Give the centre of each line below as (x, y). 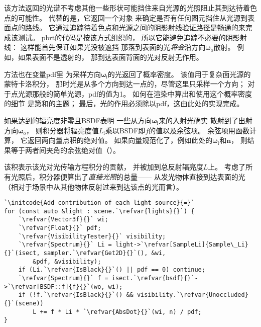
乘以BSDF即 (125, 130)
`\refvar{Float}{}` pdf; (60, 228)
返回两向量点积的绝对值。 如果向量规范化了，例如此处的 (120, 140)
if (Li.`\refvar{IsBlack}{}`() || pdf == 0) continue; (112, 270)
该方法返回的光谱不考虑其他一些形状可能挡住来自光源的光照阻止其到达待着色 (130, 8)
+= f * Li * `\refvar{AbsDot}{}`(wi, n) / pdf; (121, 312)
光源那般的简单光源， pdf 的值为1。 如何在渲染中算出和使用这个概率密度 (135, 93)
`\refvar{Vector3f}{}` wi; (63, 220)
